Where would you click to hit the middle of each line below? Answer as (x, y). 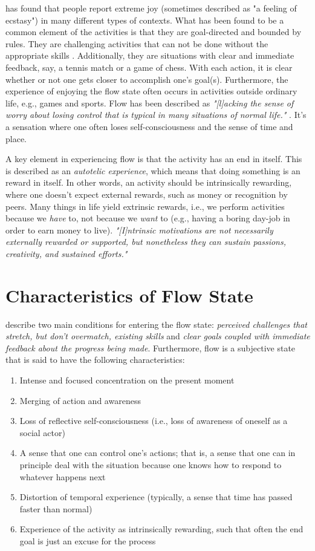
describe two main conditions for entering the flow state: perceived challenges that (156, 324)
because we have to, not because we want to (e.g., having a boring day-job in (148, 218)
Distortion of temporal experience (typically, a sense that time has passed (156, 497)
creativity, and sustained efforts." (67, 253)
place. (16, 138)
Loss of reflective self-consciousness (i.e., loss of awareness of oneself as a (154, 421)
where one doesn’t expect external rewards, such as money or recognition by (147, 194)
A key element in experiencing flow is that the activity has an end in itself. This (154, 159)
